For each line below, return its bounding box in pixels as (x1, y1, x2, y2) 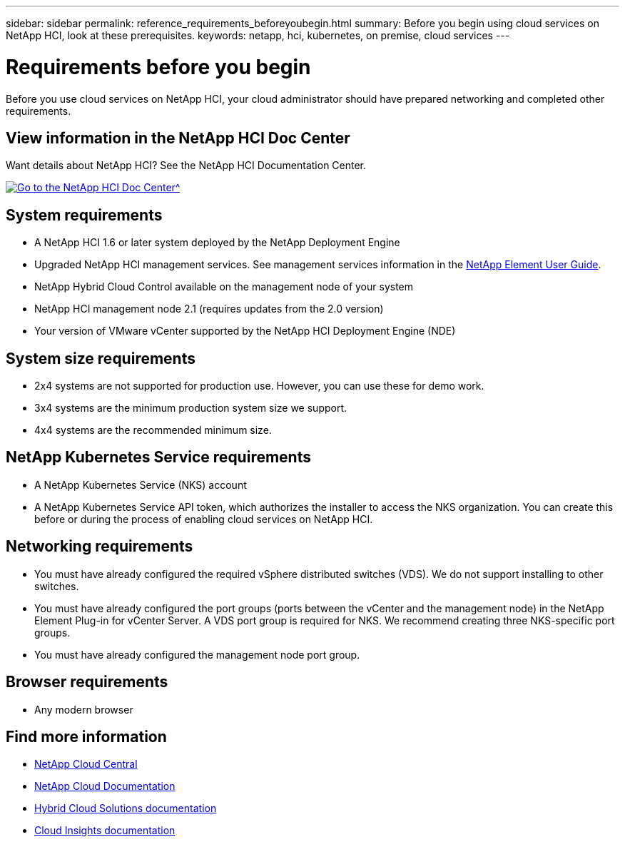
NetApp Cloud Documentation (34, 780, 176, 793)
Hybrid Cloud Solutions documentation (34, 802, 217, 815)
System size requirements (6, 349, 195, 367)
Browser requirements (6, 673, 168, 691)
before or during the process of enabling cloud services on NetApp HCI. (34, 512, 373, 525)
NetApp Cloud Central (34, 758, 138, 771)
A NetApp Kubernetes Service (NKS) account (34, 478, 247, 491)
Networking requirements (6, 537, 193, 556)
